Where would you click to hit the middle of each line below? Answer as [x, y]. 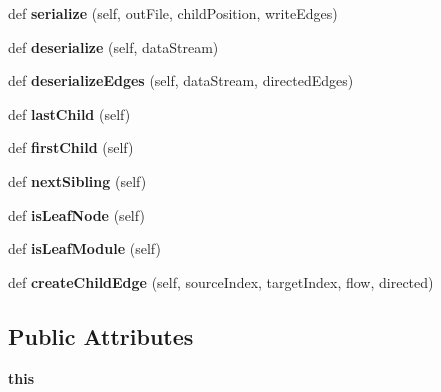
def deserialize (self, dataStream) [113, 46]
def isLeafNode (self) [76, 214]
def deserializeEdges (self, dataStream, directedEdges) [181, 80]
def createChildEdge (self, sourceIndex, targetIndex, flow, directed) [221, 281]
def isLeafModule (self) [84, 248]
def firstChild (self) [71, 147]
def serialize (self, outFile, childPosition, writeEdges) [173, 13]
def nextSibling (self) [77, 180]
